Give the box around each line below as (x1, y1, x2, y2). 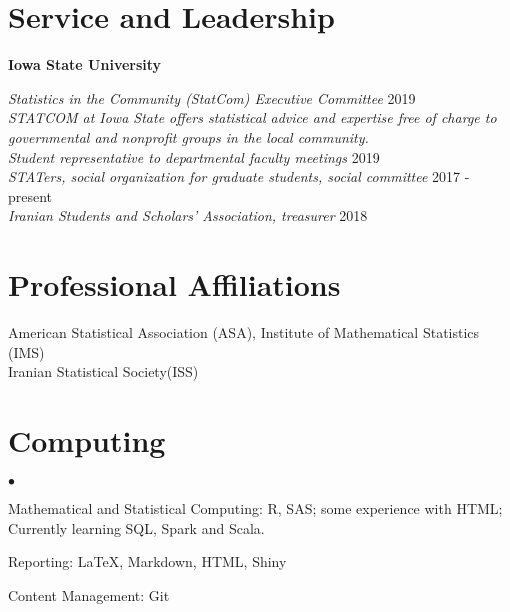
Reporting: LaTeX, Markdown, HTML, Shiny (8, 551, 287, 572)
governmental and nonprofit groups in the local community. (8, 126, 369, 147)
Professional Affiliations (8, 264, 341, 305)
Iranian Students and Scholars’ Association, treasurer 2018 (8, 205, 368, 226)
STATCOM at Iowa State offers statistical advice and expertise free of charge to (8, 107, 497, 128)
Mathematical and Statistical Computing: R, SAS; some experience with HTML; (8, 497, 503, 518)
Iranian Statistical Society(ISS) (8, 361, 199, 382)
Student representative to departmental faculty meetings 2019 (8, 146, 380, 167)
